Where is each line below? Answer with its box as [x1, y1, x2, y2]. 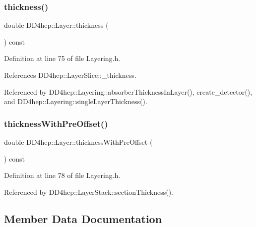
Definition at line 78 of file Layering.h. [4, 170, 121, 180]
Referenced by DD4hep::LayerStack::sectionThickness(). [4, 186, 173, 197]
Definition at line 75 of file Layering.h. [4, 53, 121, 63]
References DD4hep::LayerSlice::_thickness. [4, 70, 136, 80]
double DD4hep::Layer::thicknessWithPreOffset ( [4, 137, 153, 147]
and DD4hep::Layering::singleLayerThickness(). [4, 96, 147, 107]
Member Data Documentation [4, 211, 162, 226]
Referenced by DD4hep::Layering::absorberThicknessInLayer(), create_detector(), [4, 86, 253, 97]
